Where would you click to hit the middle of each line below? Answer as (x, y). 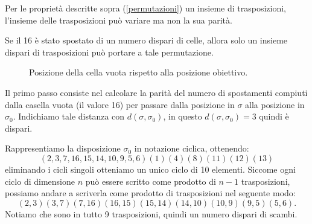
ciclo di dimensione (40, 181)
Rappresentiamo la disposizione (63, 148)
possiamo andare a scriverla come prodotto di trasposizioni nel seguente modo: (150, 193)
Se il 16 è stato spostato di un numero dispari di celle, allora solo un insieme (146, 40)
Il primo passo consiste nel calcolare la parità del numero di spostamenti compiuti (156, 92)
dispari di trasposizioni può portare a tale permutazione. (109, 52)
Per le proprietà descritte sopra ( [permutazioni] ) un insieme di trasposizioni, (146, 8)
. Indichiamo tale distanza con (69, 116)
